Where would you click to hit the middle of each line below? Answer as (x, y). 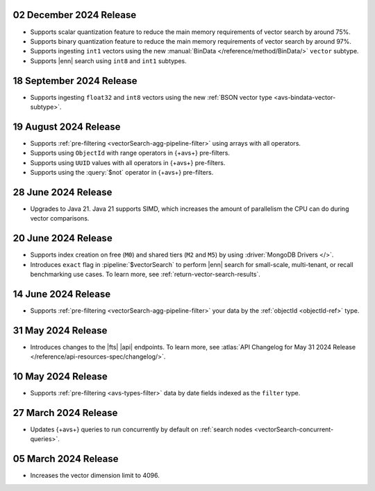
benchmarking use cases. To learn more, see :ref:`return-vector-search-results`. (145, 275)
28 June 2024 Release (62, 192)
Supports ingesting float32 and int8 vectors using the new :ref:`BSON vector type (151, 97)
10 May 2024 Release (60, 377)
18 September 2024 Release (75, 81)
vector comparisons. (60, 218)
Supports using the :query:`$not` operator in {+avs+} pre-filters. (122, 173)
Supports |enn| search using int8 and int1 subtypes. (108, 61)
